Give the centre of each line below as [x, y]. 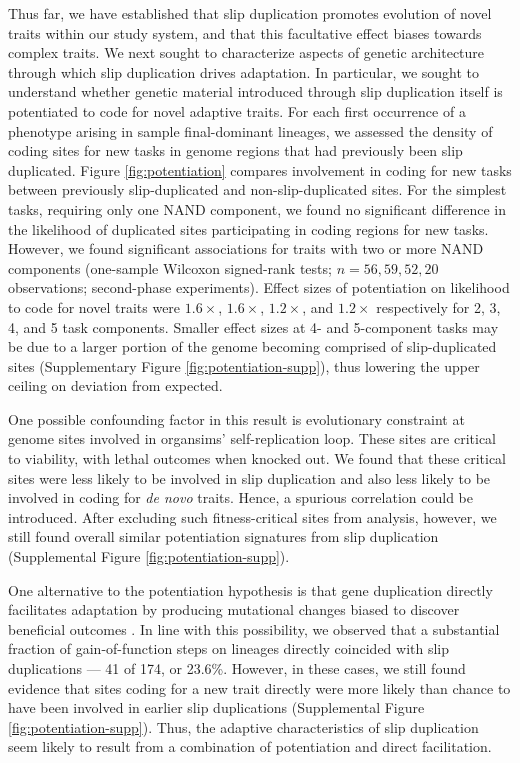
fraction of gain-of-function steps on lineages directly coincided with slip [229, 648]
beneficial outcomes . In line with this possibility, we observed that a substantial [254, 628]
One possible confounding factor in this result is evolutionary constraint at [236, 418]
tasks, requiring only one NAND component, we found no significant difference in [257, 208]
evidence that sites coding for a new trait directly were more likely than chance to [259, 687]
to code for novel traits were [94, 306]
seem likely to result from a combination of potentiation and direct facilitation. [250, 746]
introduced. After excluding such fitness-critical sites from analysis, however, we [252, 516]
